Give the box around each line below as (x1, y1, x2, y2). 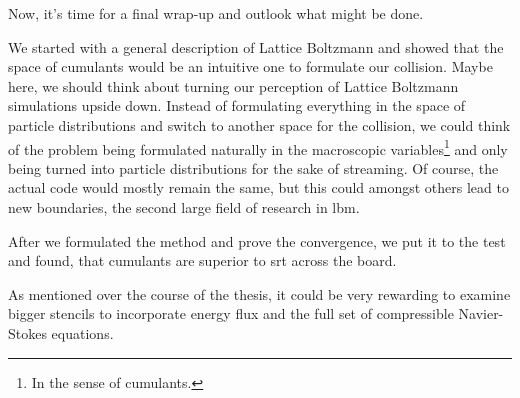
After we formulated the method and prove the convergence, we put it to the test (8, 230, 506, 251)
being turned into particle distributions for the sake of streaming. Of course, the (8, 157, 499, 178)
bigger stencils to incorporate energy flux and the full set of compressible (8, 303, 454, 324)
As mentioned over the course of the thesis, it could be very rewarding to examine (8, 283, 511, 304)
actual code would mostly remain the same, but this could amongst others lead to (8, 177, 509, 198)
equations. (51, 322, 114, 343)
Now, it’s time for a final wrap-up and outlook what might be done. (8, 3, 424, 23)
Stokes (8, 322, 47, 343)
